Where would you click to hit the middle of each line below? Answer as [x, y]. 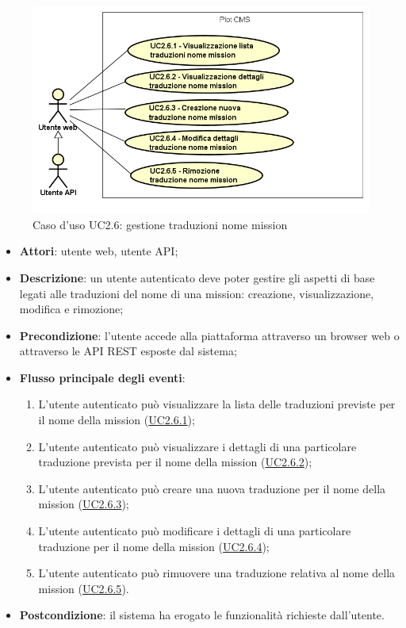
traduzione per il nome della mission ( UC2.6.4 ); [154, 546]
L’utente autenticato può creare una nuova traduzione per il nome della [212, 488]
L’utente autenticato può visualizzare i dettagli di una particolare [197, 446]
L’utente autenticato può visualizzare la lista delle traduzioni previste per [217, 404]
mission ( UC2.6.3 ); [84, 504]
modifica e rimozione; [71, 309]
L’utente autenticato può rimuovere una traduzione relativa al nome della [217, 573]
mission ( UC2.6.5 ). [84, 588]
